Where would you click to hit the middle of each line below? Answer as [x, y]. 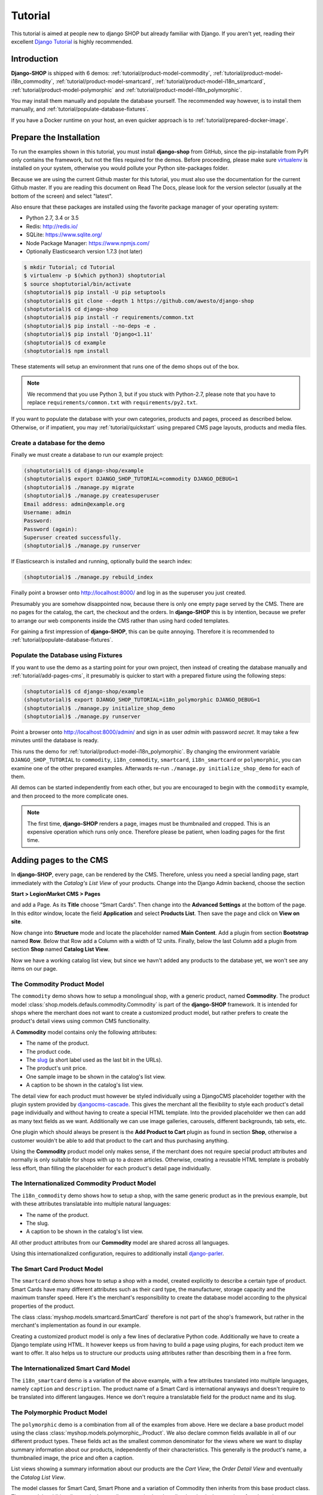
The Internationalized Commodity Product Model [84, 1183]
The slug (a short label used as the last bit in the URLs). [94, 1060]
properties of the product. [43, 1306]
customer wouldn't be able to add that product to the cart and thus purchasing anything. [120, 1140]
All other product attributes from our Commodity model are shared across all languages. [120, 1242]
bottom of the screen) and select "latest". [62, 196]
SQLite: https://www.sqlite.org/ [64, 235]
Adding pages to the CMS [60, 860]
